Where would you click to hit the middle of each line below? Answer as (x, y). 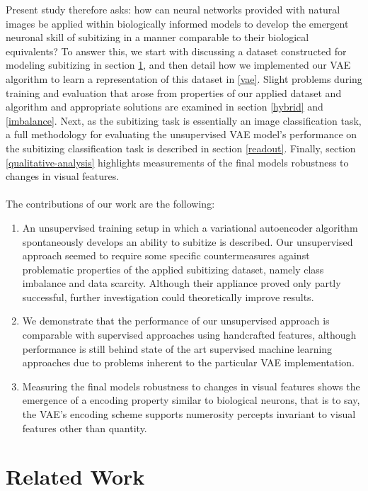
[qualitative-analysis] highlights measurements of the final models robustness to (177, 162)
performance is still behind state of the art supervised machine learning (177, 348)
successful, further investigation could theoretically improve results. (168, 297)
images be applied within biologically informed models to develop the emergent (177, 23)
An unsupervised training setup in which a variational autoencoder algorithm (190, 227)
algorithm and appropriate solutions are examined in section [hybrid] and (165, 107)
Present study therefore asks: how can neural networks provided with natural (173, 9)
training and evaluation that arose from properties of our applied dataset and (174, 92)
